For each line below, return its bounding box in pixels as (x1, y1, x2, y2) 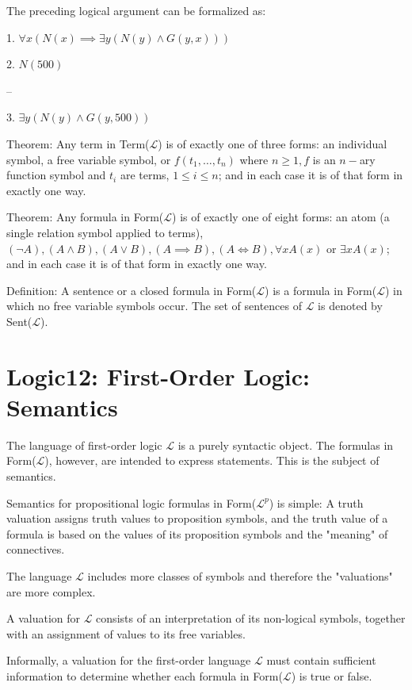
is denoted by (318, 297, 383, 314)
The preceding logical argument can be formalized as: (6, 2, 266, 18)
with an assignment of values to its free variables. (6, 625, 246, 642)
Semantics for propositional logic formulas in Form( (6, 494, 257, 511)
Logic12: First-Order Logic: (6, 359, 310, 392)
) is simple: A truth (269, 494, 364, 511)
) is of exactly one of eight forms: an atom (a (172, 209, 390, 225)
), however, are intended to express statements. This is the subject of (44, 452, 380, 469)
